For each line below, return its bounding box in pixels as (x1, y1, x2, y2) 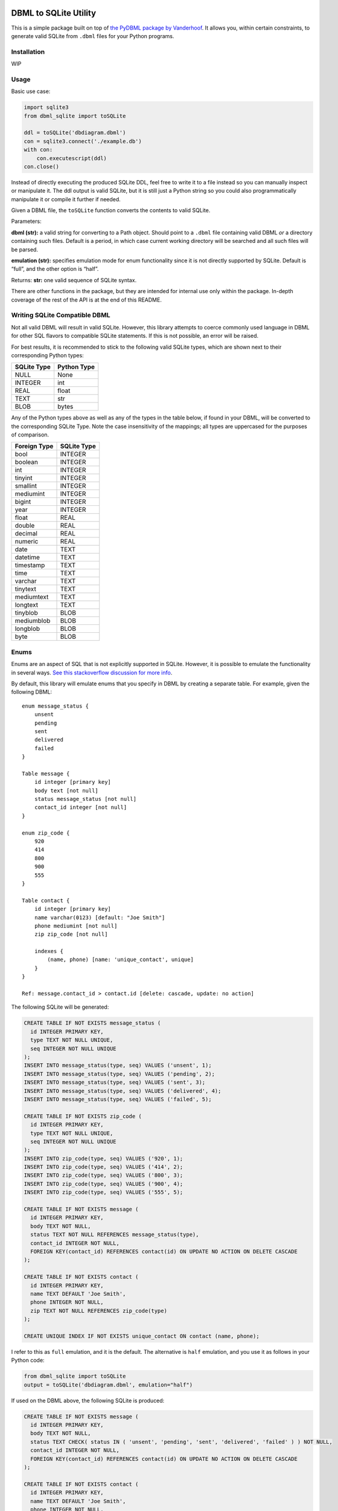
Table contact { (22, 897, 70, 904)
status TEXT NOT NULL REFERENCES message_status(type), (30, 1231, 199, 1238)
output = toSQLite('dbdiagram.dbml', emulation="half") (24, 1381, 193, 1388)
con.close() (24, 163, 60, 170)
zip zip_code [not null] (34, 931, 108, 938)
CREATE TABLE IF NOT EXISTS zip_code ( (24, 1113, 142, 1119)
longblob (14, 624, 40, 633)
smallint (14, 482, 37, 490)
